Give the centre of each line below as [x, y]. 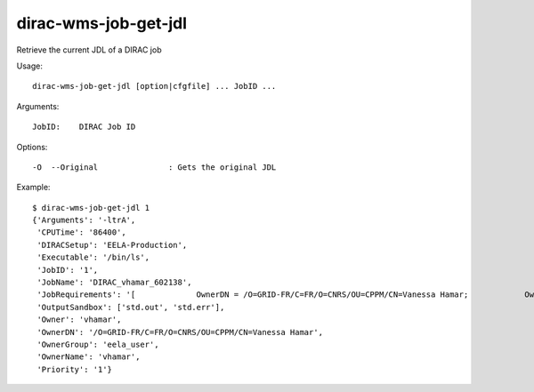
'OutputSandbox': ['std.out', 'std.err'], [131, 307]
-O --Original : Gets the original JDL [154, 167]
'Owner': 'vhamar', [79, 320]
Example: [33, 188]
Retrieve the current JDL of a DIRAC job [89, 50]
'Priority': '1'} [75, 369]
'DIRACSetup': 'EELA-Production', [112, 245]
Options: [32, 147]
